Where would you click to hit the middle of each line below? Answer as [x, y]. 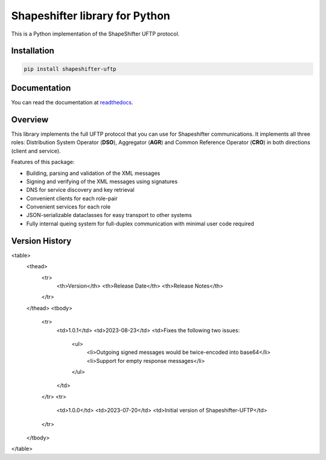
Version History [41, 241]
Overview [30, 120]
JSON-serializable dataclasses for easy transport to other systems [109, 215]
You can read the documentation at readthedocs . [72, 102]
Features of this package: [43, 162]
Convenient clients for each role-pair [72, 198]
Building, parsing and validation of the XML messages [93, 173]
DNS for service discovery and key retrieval [81, 190]
